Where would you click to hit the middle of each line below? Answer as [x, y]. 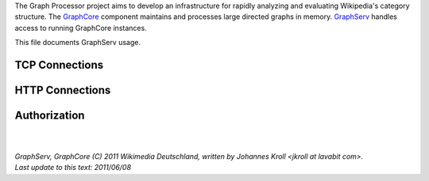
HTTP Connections [63, 90]
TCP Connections [59, 64]
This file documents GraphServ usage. [77, 43]
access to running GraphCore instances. [81, 28]
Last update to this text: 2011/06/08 [73, 168]
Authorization [50, 116]
